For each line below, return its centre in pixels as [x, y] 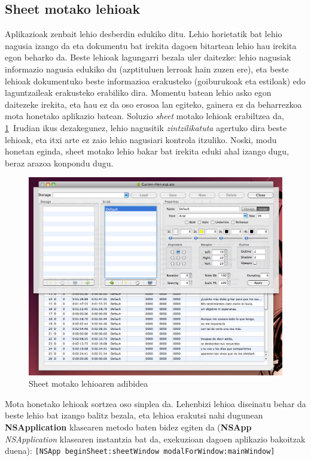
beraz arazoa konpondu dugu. [59, 163]
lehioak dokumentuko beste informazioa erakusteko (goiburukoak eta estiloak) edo [155, 81]
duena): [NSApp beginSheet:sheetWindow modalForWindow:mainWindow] [140, 451]
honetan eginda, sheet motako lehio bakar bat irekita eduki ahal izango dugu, [147, 151]
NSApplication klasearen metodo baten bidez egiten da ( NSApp [128, 427]
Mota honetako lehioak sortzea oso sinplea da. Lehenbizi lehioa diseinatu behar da [155, 403]
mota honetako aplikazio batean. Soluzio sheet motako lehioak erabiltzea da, [144, 116]
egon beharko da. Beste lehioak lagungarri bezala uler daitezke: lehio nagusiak [148, 57]
